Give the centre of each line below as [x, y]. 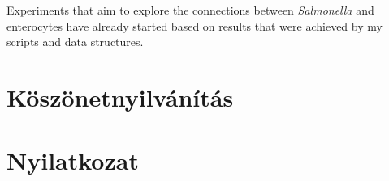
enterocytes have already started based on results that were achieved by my [194, 25]
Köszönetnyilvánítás [120, 97]
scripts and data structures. [75, 42]
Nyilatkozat [73, 160]
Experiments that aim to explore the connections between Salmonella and [190, 10]
